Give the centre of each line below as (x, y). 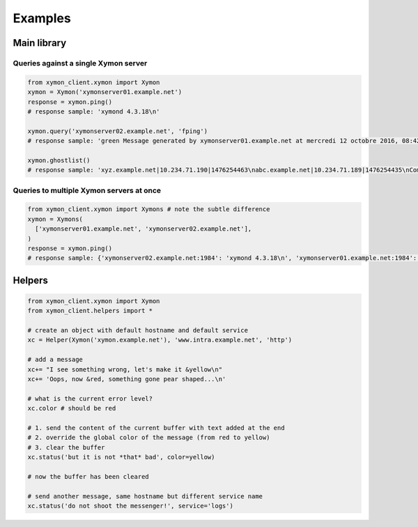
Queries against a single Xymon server (80, 63)
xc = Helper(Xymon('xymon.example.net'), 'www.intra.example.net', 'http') (160, 340)
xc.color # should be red (72, 408)
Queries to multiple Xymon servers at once (87, 190)
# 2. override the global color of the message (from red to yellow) (149, 438)
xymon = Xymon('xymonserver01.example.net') (105, 92)
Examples (42, 18)
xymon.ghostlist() (59, 160)
